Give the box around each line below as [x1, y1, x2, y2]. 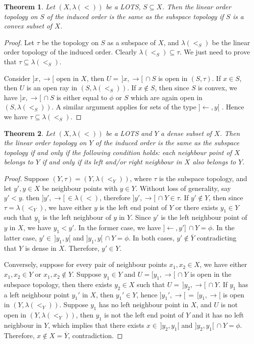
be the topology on [42, 37, 99, 47]
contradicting [197, 233, 237, 243]
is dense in [25, 242, 57, 253]
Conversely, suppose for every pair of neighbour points [4, 259, 167, 269]
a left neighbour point [4, 289, 70, 299]
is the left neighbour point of [161, 212, 248, 222]
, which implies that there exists [48, 320, 145, 330]
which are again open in [130, 92, 203, 102]
